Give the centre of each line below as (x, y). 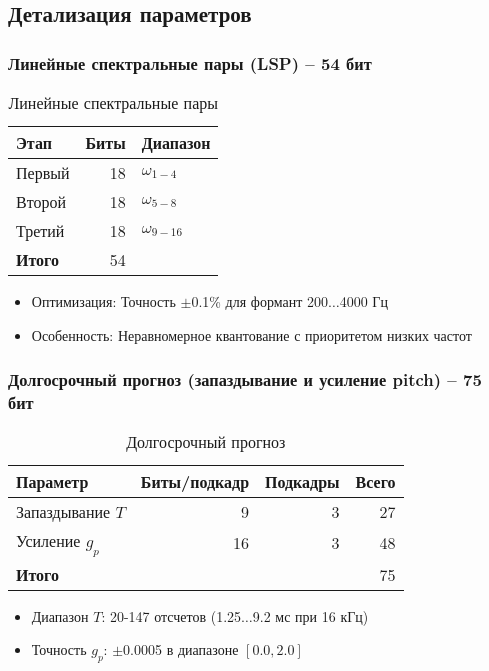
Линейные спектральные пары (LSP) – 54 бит (190, 62)
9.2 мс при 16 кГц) (310, 615)
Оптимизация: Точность (103, 301)
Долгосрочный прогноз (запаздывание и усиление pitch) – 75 (245, 379)
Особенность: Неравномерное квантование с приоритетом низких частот (251, 334)
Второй (41, 201)
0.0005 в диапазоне (181, 649)
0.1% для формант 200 (259, 301)
